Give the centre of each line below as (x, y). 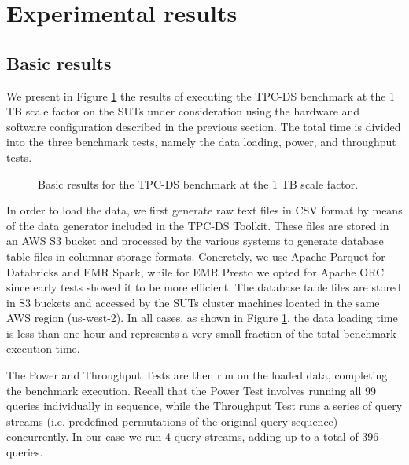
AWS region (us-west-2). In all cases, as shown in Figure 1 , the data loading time (202, 318)
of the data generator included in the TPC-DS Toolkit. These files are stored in (198, 225)
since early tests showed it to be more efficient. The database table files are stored (204, 287)
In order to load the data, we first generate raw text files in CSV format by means (204, 210)
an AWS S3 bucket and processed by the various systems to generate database (195, 241)
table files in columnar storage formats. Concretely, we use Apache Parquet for (196, 256)
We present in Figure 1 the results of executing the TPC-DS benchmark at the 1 (201, 95)
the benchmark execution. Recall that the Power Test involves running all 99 (192, 390)
